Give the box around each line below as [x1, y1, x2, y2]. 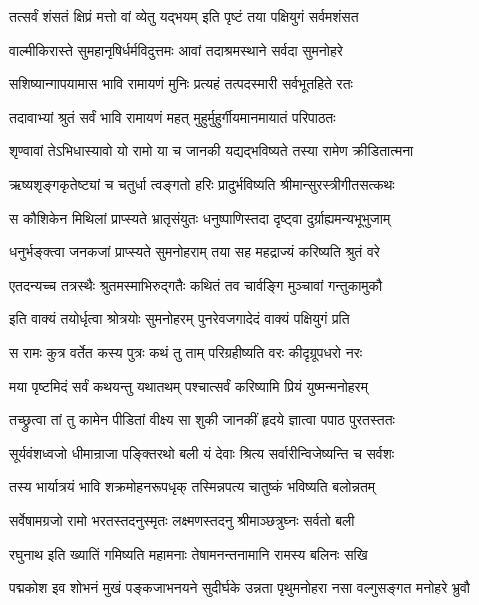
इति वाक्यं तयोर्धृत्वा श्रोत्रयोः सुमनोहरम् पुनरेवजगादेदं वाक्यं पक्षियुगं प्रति [9, 308, 350, 329]
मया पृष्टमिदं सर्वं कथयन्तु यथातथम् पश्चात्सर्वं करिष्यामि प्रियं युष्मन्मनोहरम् [9, 375, 368, 396]
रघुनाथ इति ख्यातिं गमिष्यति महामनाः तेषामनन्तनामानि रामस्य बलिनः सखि [9, 543, 368, 564]
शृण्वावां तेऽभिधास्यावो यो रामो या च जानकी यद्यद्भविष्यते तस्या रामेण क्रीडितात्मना [9, 140, 414, 161]
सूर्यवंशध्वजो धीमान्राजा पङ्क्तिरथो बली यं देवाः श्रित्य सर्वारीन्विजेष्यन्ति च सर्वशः [9, 442, 395, 463]
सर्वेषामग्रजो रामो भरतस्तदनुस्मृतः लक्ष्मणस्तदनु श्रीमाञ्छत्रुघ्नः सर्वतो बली [9, 509, 355, 530]
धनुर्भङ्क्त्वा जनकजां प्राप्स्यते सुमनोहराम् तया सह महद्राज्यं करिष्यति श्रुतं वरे [9, 241, 380, 262]
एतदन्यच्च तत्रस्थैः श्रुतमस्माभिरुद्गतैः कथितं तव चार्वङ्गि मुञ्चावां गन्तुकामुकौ [9, 274, 383, 295]
